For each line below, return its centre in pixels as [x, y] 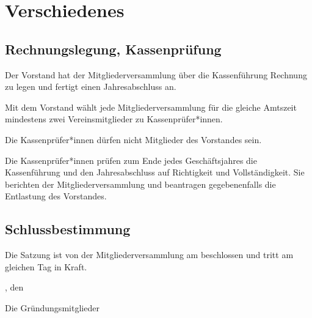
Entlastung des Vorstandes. [56, 196]
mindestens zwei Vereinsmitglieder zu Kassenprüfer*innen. [114, 119]
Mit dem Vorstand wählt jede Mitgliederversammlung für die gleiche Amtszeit [151, 107]
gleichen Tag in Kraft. [46, 266]
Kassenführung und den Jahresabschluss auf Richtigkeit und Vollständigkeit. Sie [155, 172]
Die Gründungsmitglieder [52, 307]
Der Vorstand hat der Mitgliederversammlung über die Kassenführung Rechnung [156, 74]
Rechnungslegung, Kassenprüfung [113, 49]
